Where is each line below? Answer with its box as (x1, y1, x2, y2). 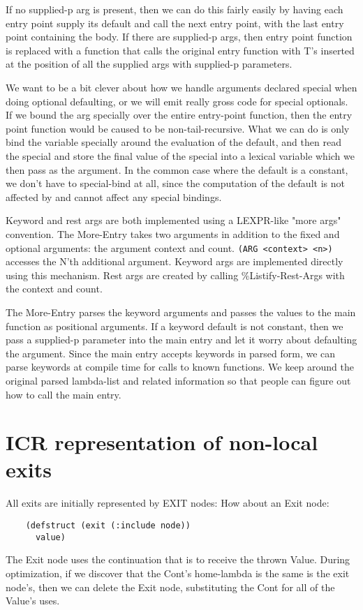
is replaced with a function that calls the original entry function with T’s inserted (6, 43, 355, 57)
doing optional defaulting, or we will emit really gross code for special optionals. (6, 94, 348, 108)
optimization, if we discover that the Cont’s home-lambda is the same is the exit (6, 565, 350, 580)
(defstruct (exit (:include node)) (25, 521, 191, 530)
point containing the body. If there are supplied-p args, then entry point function (6, 29, 353, 44)
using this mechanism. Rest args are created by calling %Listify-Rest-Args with (6, 267, 345, 282)
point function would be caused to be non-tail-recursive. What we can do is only (6, 121, 350, 135)
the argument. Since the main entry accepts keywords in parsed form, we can (6, 345, 336, 360)
